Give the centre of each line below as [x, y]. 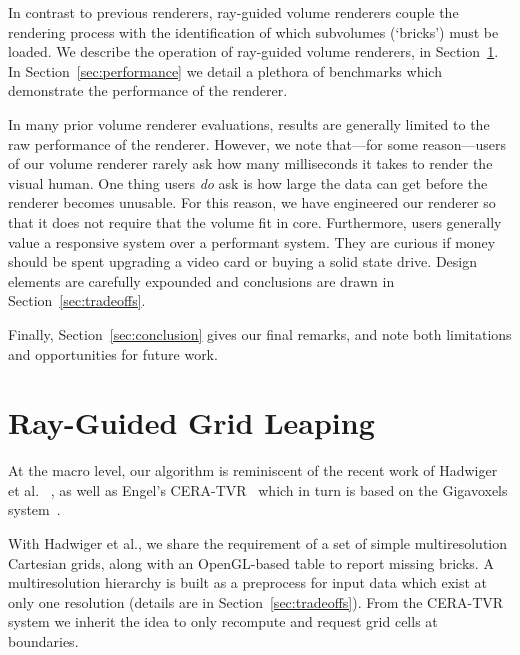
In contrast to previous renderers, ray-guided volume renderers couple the [233, 12]
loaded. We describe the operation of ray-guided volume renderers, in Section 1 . [253, 51]
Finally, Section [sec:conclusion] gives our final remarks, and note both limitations [260, 333]
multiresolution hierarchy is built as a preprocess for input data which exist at [248, 582]
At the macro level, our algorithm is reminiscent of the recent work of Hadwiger [253, 470]
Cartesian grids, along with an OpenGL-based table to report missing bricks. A [251, 562]
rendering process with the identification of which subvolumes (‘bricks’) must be [253, 31]
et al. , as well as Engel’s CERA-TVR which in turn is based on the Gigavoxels [258, 489]
